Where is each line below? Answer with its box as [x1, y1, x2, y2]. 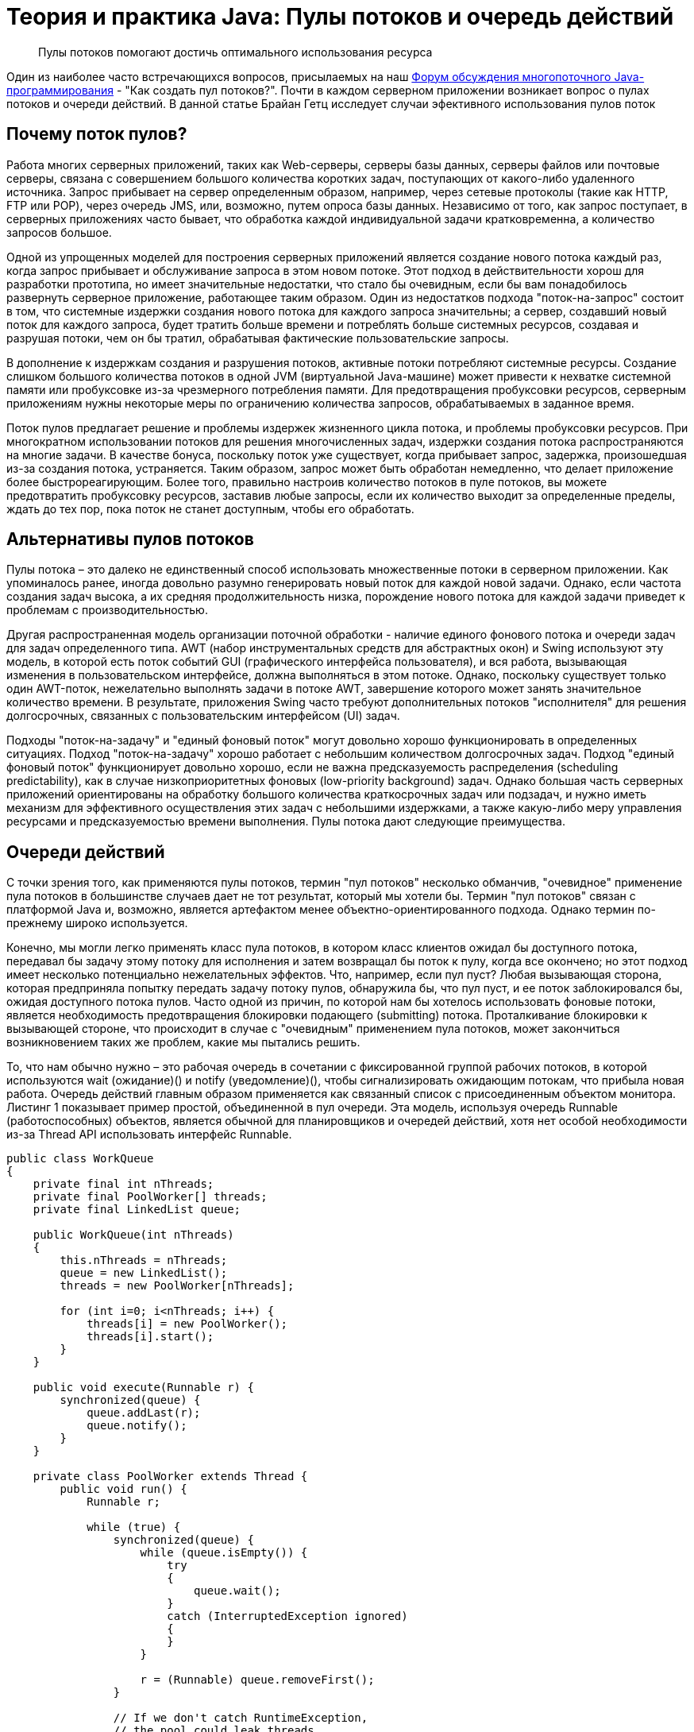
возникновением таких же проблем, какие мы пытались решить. [6, 1035, 360, 1050]
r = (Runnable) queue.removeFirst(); [140, 1673, 375, 1687]
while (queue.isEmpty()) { [140, 1546, 308, 1560]
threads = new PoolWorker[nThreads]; [60, 1279, 295, 1293]
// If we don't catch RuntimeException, [113, 1711, 368, 1725]
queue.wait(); [194, 1584, 281, 1598]
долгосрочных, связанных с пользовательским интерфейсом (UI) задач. [6, 709, 400, 723]
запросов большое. [6, 225, 112, 239]
